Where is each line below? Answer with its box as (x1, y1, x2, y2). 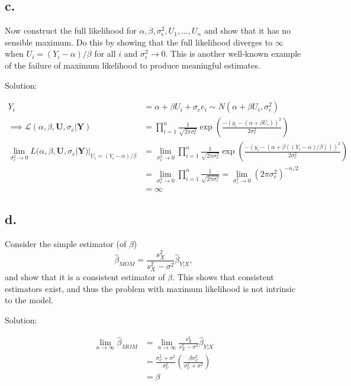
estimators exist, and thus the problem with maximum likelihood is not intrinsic (5, 282, 295, 294)
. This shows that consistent (172, 271, 274, 283)
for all (94, 47, 116, 60)
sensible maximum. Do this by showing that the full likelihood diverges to (5, 35, 273, 48)
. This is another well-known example (165, 47, 301, 60)
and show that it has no (204, 24, 291, 37)
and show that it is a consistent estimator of (5, 271, 165, 283)
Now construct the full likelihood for (5, 24, 137, 37)
